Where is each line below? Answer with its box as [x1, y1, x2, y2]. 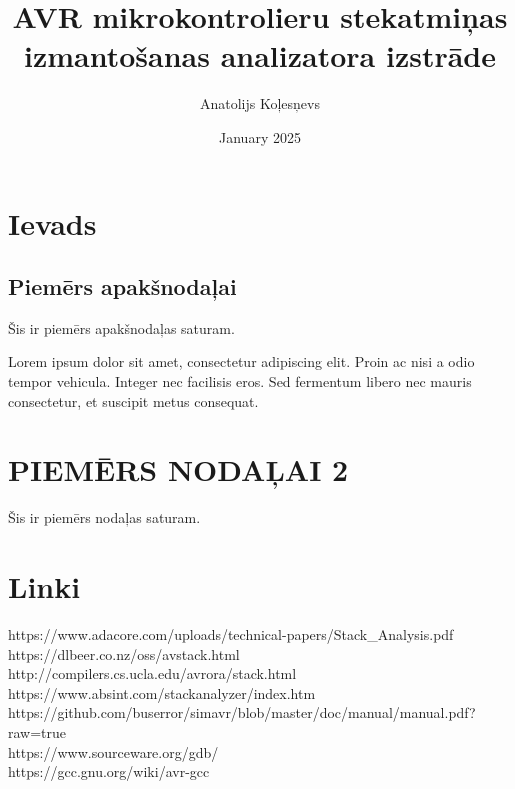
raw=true [8, 722, 67, 743]
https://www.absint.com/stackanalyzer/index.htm [8, 682, 316, 703]
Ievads [8, 202, 97, 243]
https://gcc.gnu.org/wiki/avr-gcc [8, 761, 210, 782]
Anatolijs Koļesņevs [199, 93, 320, 114]
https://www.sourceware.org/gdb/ [8, 741, 219, 762]
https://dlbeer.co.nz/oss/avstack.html [8, 643, 240, 664]
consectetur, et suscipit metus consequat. [8, 390, 259, 411]
